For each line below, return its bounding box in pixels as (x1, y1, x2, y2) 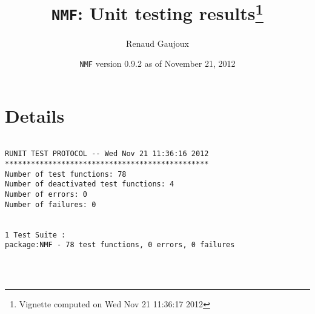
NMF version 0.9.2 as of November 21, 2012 (79, 57, 236, 70)
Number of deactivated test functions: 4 (5, 180, 174, 189)
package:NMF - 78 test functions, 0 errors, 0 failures (5, 241, 235, 250)
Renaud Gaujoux (126, 36, 189, 49)
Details (5, 103, 65, 128)
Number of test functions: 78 (5, 169, 127, 179)
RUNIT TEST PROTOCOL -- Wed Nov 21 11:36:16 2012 (5, 149, 209, 159)
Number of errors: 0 (5, 190, 88, 199)
